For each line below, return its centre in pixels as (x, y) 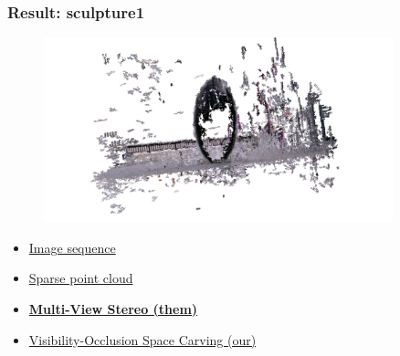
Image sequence (72, 247)
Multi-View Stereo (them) (113, 308)
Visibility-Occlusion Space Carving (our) (142, 339)
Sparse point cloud (81, 278)
